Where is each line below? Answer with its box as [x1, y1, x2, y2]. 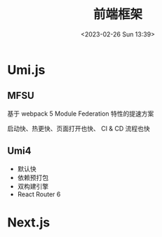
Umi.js [7, 62, 46, 78]
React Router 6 [17, 190, 61, 198]
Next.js [7, 215, 50, 230]
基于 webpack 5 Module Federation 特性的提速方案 [7, 109, 154, 118]
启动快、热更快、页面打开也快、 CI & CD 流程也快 [7, 124, 151, 133]
